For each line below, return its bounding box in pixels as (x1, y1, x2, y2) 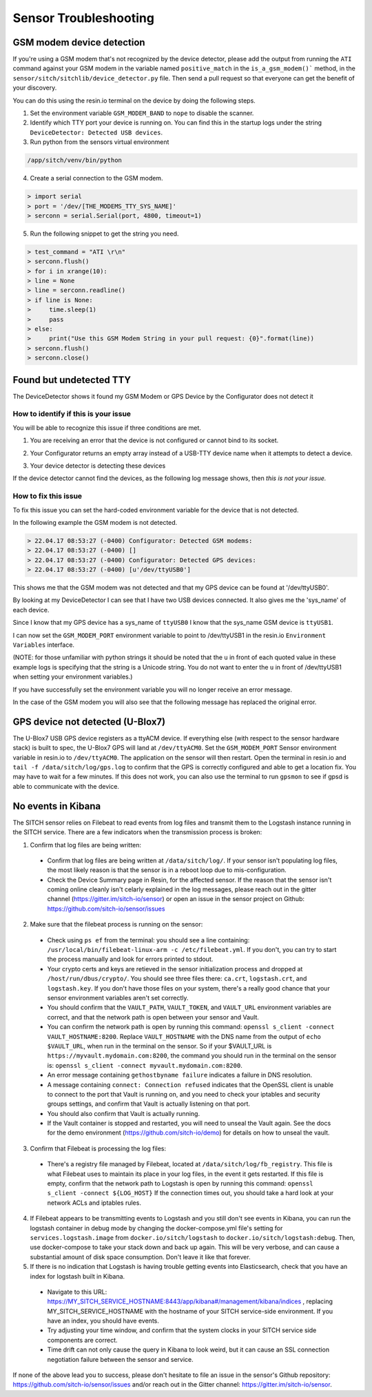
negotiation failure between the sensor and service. (47, 1355, 194, 1363)
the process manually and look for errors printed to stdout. (47, 955, 214, 964)
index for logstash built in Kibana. (30, 1272, 125, 1281)
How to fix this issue (12, 491, 83, 501)
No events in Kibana (12, 800, 101, 812)
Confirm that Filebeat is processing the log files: (30, 1144, 167, 1152)
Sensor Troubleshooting (12, 10, 155, 25)
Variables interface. (12, 641, 75, 649)
